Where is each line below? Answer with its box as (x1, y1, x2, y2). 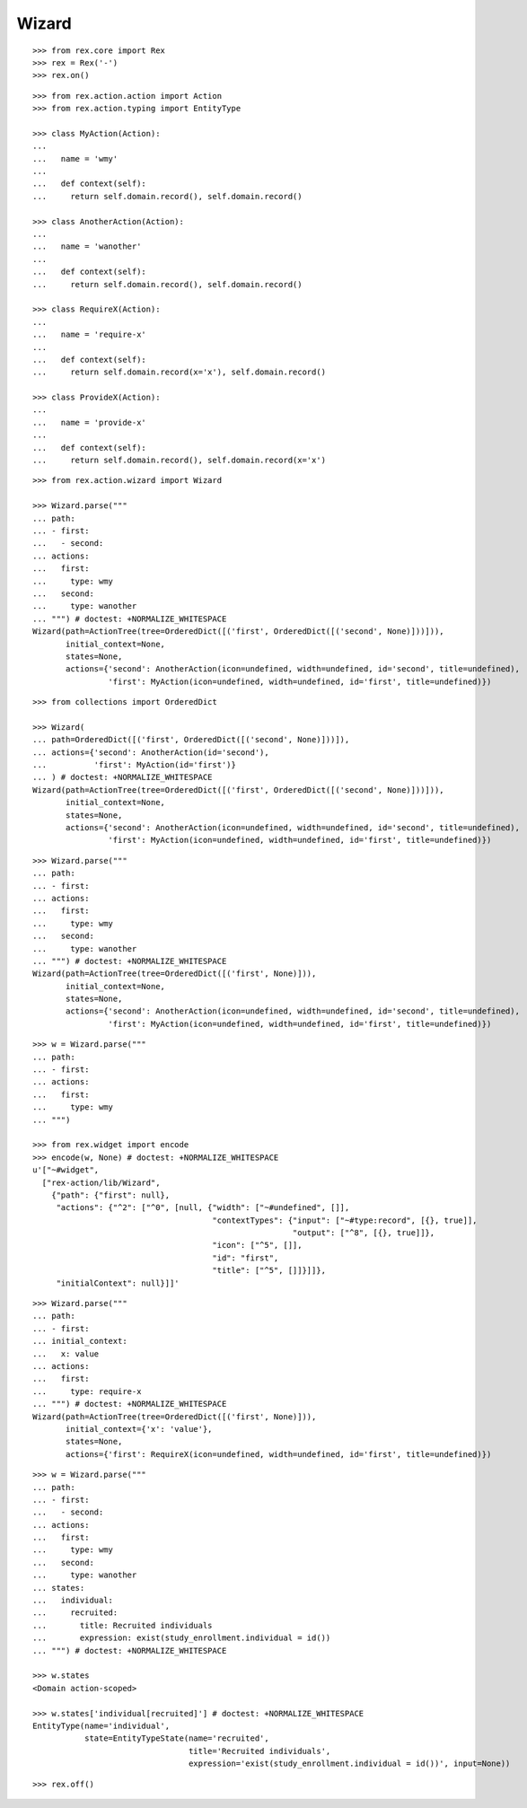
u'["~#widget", (32, 1165, 100, 1175)
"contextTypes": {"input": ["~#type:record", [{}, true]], (212, 1215, 478, 1225)
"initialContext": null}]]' (56, 1277, 180, 1288)
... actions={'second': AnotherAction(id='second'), (32, 747, 269, 758)
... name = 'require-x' (32, 329, 147, 340)
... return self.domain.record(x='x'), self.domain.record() (32, 367, 327, 377)
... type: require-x (32, 1386, 142, 1396)
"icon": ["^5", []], (212, 1240, 303, 1251)
